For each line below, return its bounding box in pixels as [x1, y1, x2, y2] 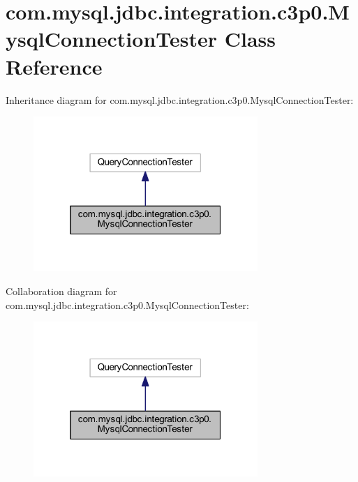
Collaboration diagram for [6, 283, 117, 298]
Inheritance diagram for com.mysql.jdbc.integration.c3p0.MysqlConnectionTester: [6, 92, 354, 107]
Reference [6, 52, 103, 80]
